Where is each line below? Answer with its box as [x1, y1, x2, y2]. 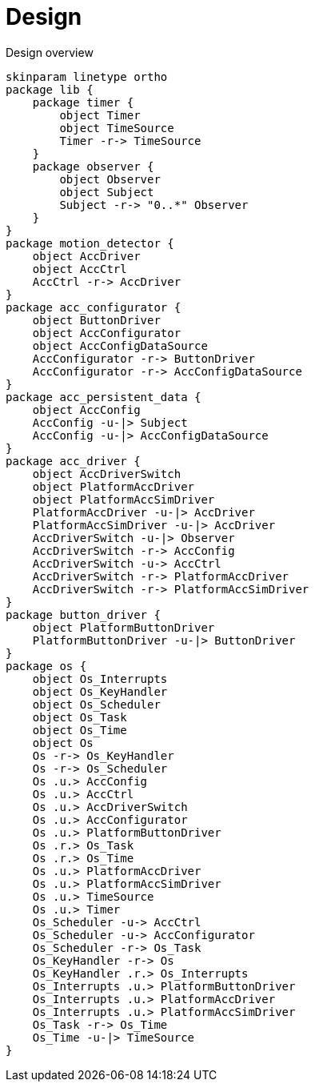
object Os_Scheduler [32, 697, 161, 711]
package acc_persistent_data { [6, 390, 201, 403]
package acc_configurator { [6, 300, 181, 314]
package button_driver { [6, 608, 161, 621]
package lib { [6, 82, 94, 96]
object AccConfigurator [32, 326, 181, 339]
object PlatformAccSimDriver [32, 492, 215, 506]
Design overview [6, 45, 94, 59]
